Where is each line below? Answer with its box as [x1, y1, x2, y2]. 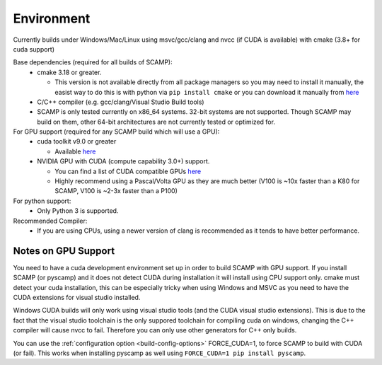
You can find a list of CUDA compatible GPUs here [54, 167, 202, 175]
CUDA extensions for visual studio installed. [13, 294, 141, 302]
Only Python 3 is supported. [37, 207, 119, 215]
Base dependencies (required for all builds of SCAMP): [13, 58, 173, 66]
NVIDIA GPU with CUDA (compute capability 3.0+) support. [37, 157, 210, 166]
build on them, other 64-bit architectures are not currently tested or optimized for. [37, 117, 276, 126]
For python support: [13, 197, 71, 205]
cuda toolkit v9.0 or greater [37, 137, 117, 146]
